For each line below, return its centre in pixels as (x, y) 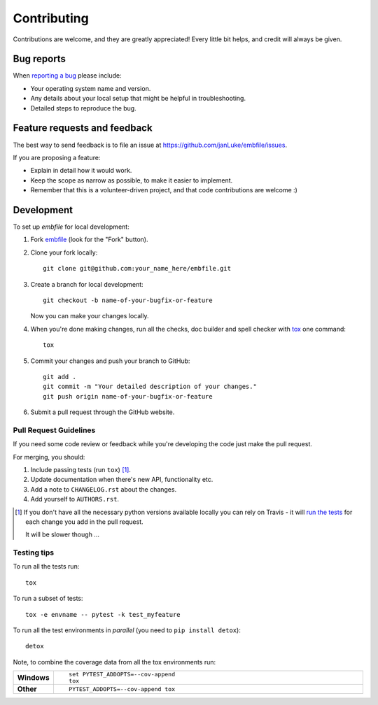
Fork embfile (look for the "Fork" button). (89, 240)
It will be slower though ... (62, 534)
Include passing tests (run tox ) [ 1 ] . (80, 470)
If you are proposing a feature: (57, 157)
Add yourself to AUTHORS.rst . (75, 499)
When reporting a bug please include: (67, 76)
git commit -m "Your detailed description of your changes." (150, 387)
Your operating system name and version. (91, 88)
